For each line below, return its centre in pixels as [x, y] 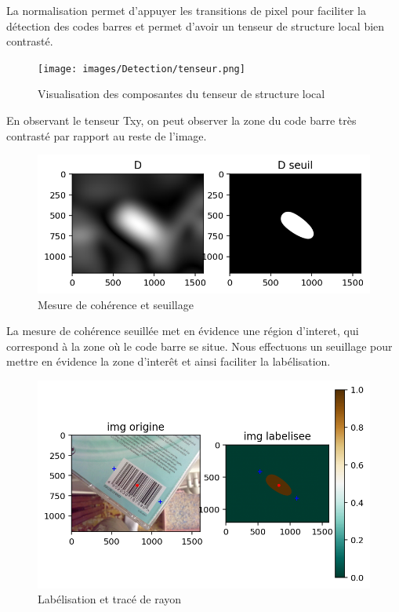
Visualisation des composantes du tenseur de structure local [181, 94]
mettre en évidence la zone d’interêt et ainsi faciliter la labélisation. [169, 361]
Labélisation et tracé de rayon [110, 599]
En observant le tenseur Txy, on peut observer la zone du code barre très [181, 120]
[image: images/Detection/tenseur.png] [141, 69]
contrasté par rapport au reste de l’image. [107, 135]
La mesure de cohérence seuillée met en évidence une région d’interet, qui [183, 331]
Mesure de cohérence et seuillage [116, 304]
